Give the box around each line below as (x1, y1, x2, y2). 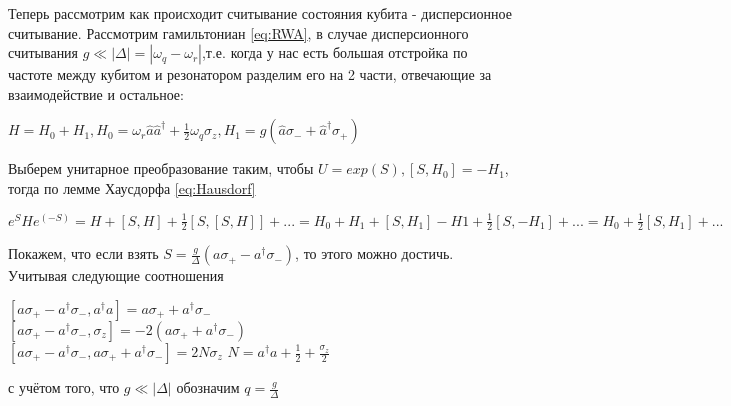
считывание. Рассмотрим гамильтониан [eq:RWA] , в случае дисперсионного (8, 22, 469, 43)
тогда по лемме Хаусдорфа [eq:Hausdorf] (8, 177, 256, 198)
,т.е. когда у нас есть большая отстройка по (201, 42, 468, 63)
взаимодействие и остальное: (8, 83, 184, 104)
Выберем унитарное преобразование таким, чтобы (8, 158, 314, 179)
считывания (8, 42, 79, 63)
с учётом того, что (8, 377, 120, 397)
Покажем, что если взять (8, 243, 159, 264)
